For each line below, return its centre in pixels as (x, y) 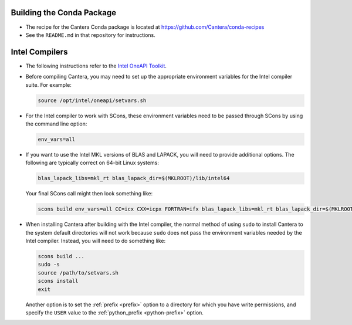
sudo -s (49, 265)
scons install (58, 281)
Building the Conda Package (64, 13)
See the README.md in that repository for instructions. (90, 35)
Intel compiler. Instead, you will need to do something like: (96, 241)
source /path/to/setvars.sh (78, 272)
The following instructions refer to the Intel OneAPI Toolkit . (96, 66)
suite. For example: (48, 84)
